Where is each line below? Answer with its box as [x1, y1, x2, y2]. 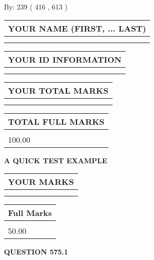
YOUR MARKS [8, 176, 74, 188]
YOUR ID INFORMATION [8, 53, 121, 65]
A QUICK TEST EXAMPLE [4, 155, 107, 165]
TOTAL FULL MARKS [8, 115, 104, 127]
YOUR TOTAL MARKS [8, 84, 108, 96]
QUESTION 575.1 [4, 246, 68, 257]
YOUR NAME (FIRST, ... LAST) [8, 22, 146, 34]
